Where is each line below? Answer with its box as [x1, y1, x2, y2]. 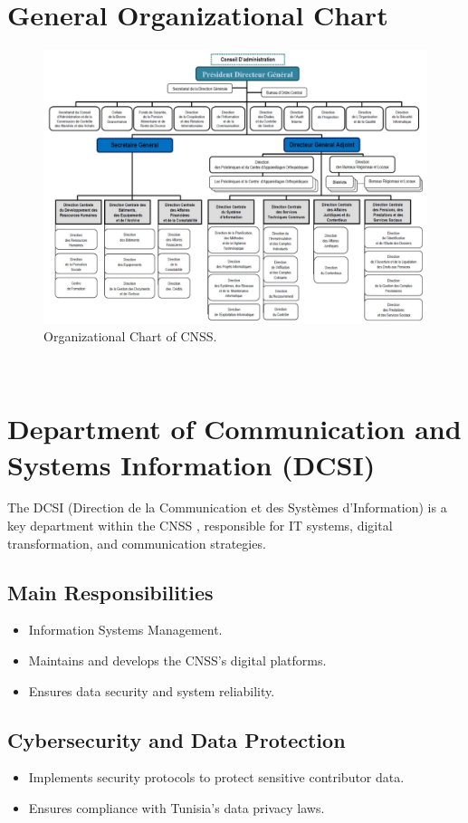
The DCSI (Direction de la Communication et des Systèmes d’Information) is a [7, 498, 447, 517]
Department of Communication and [7, 410, 462, 447]
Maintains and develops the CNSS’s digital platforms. [28, 651, 327, 670]
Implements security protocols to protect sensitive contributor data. [28, 768, 405, 787]
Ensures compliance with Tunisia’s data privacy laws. [28, 799, 325, 818]
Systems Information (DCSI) [7, 445, 376, 483]
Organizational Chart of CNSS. [43, 326, 217, 345]
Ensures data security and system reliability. [28, 681, 275, 700]
